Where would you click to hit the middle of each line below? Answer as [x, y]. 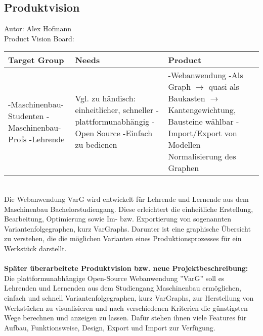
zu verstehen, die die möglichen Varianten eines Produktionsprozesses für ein [123, 238]
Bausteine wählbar [201, 122]
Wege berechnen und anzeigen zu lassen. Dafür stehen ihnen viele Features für [125, 318]
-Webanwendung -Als [206, 75]
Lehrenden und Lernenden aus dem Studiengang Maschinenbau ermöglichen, [123, 288]
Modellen [184, 145]
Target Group [36, 60]
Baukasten [187, 98]
